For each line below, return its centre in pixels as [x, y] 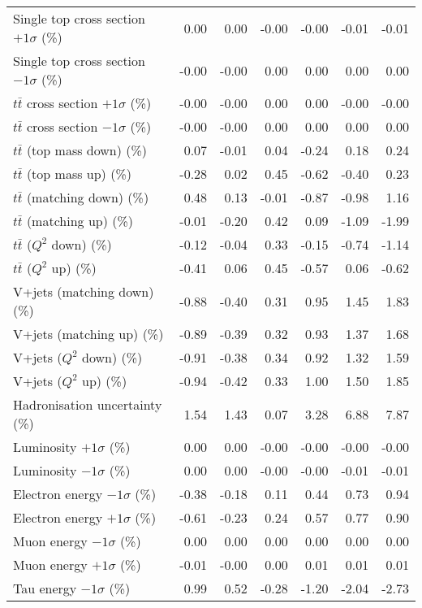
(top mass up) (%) [79, 174]
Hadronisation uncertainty [88, 404]
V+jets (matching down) [84, 291]
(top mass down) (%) [87, 150]
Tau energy [45, 588]
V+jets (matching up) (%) [88, 334]
